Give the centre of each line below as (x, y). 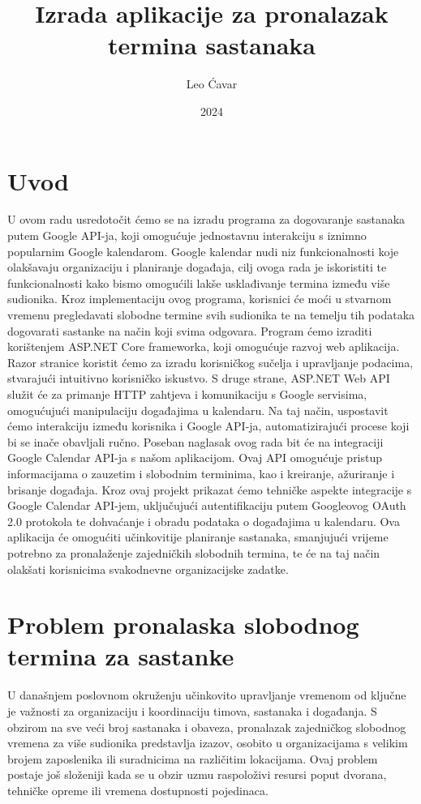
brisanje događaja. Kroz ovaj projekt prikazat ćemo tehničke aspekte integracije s (210, 489)
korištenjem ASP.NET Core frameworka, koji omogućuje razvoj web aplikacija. (204, 346)
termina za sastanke (121, 656)
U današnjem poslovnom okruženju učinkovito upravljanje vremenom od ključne (207, 695)
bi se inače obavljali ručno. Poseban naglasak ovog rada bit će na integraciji (195, 441)
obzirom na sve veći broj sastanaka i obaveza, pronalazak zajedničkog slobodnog (207, 727)
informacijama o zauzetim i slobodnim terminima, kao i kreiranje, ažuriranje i (201, 473)
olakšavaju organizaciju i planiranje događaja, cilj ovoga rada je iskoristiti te (197, 267)
